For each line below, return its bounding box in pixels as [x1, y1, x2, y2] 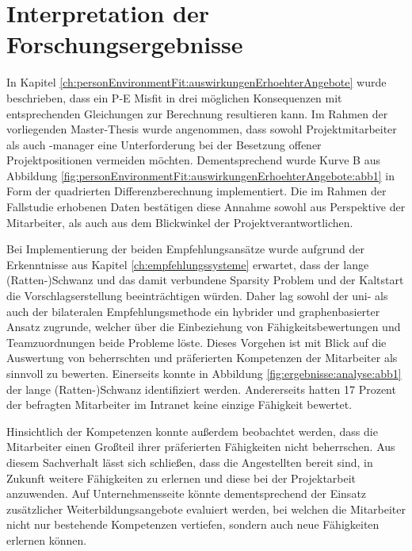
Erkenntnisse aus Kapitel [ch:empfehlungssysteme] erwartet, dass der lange [6, 256, 369, 272]
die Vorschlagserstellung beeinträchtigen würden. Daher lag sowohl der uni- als [6, 287, 388, 304]
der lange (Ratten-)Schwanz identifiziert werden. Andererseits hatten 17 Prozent [6, 380, 396, 397]
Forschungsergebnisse [6, 28, 243, 60]
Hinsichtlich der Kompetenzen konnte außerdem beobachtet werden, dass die [6, 422, 378, 439]
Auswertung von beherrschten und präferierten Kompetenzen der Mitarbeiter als [6, 349, 398, 366]
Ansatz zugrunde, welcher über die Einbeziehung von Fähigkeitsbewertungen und [6, 318, 401, 335]
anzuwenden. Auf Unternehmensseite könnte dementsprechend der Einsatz [6, 485, 367, 502]
